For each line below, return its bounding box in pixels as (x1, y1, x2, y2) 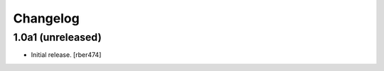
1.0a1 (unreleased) (13, 31, 102, 44)
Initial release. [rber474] (31, 51, 102, 59)
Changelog (13, 11, 80, 26)
